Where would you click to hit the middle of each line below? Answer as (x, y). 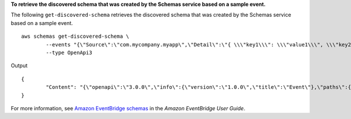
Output (19, 66)
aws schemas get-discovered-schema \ (75, 37)
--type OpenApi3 (69, 53)
